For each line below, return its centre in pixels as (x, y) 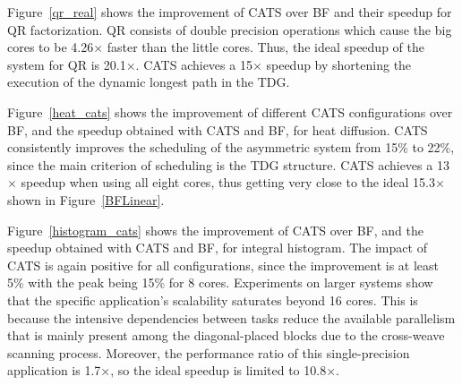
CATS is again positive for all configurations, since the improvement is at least (223, 265)
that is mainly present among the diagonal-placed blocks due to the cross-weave (226, 335)
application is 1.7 (54, 370)
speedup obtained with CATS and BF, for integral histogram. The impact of (217, 248)
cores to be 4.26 (51, 47)
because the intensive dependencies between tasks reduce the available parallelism (231, 317)
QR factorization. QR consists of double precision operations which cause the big (230, 29)
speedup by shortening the (339, 64)
